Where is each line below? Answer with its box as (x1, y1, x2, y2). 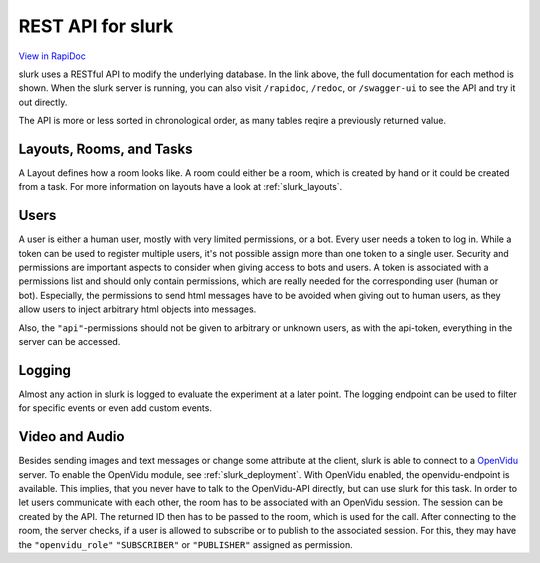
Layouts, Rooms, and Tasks (18, 140, 193, 157)
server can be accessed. (18, 336, 121, 348)
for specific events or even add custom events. (18, 402, 212, 414)
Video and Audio (18, 428, 125, 445)
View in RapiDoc (18, 50, 87, 62)
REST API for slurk (18, 15, 174, 37)
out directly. (18, 96, 68, 108)
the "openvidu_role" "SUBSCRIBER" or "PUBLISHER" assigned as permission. (18, 538, 354, 550)
